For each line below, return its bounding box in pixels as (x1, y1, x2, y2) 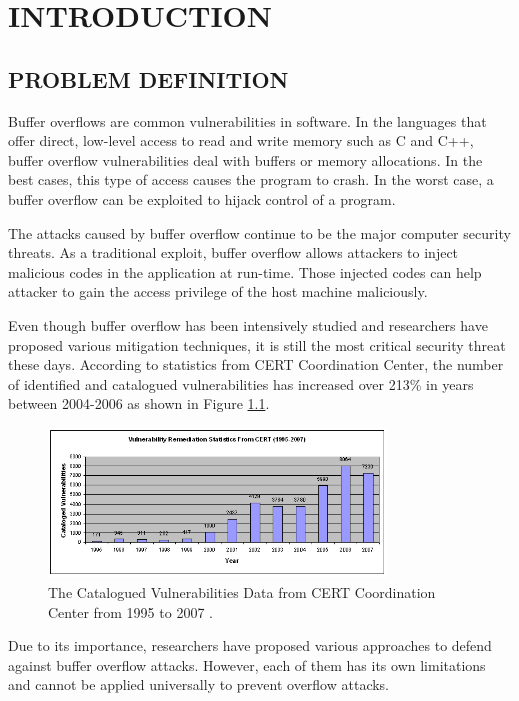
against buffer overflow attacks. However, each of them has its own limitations (8, 654, 486, 675)
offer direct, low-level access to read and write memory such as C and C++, (8, 130, 474, 151)
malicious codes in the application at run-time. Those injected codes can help (8, 261, 482, 282)
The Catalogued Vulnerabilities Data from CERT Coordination (48, 581, 436, 602)
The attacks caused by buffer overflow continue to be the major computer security (8, 222, 511, 243)
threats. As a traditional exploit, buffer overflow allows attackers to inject (8, 242, 459, 263)
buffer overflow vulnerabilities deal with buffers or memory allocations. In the (8, 149, 483, 170)
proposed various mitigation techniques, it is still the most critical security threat (8, 334, 506, 355)
